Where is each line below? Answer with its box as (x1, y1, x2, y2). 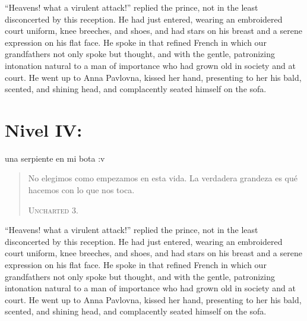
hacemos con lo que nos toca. (28, 184, 135, 196)
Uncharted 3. (28, 203, 78, 216)
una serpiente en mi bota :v (5, 152, 105, 164)
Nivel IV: (5, 117, 83, 141)
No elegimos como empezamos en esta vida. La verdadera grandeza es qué (28, 172, 297, 184)
